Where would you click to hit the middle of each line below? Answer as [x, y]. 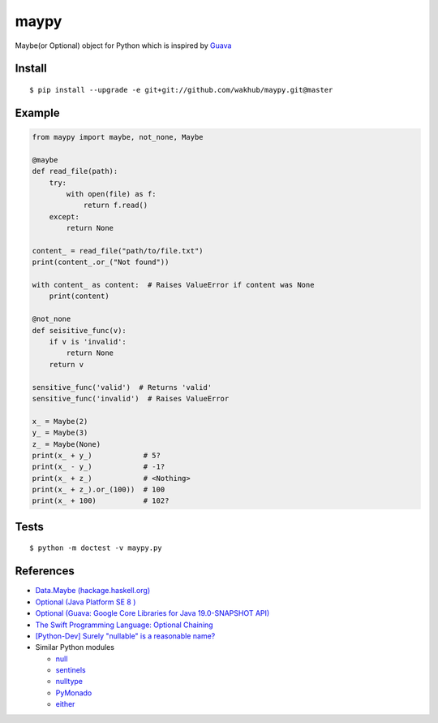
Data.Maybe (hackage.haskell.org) [92, 591]
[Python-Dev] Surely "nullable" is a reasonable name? [125, 636]
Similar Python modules [75, 647]
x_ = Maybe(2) [60, 421]
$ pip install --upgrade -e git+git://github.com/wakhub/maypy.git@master [181, 90]
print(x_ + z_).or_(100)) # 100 [99, 490]
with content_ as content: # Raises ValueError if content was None [173, 285]
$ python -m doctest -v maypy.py [96, 548]
